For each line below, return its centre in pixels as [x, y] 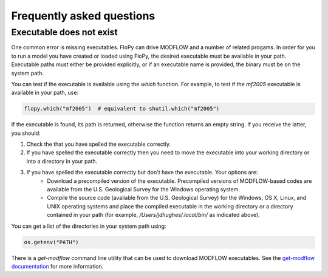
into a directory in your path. [62, 161]
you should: [26, 133]
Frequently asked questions [83, 16]
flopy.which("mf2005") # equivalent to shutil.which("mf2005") [122, 109]
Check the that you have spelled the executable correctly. [99, 144]
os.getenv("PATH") [51, 242]
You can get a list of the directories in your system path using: [89, 226]
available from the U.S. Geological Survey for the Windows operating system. [143, 190]
